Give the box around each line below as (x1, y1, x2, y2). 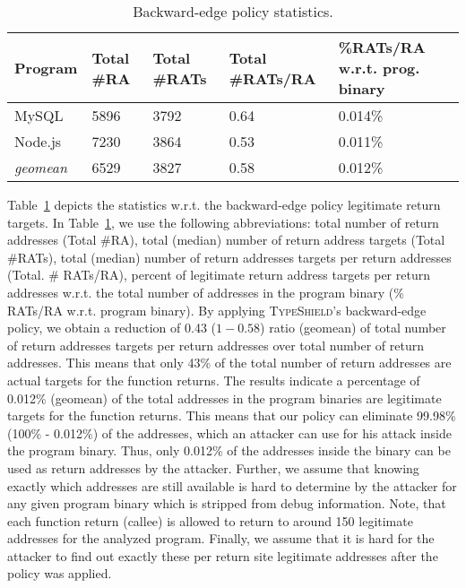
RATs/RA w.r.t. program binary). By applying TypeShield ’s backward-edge (7, 300, 427, 319)
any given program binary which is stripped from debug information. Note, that (7, 494, 446, 513)
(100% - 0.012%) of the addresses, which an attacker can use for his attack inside (7, 423, 452, 442)
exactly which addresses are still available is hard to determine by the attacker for (7, 476, 457, 495)
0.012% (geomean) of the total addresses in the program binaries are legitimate (7, 388, 442, 407)
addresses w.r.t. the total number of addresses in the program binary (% (7, 282, 404, 301)
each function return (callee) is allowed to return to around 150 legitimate (7, 511, 413, 530)
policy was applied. (7, 564, 112, 583)
